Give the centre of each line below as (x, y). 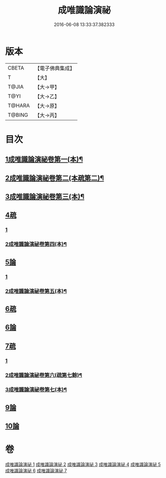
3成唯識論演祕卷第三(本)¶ (45, 197)
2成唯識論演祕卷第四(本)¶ (36, 244)
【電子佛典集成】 (55, 68)
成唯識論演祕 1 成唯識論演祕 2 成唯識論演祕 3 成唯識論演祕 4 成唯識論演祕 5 (83, 464)
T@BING (18, 115)
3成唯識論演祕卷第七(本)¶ (36, 390)
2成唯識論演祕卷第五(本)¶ (36, 291)
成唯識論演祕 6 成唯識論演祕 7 (36, 471)
